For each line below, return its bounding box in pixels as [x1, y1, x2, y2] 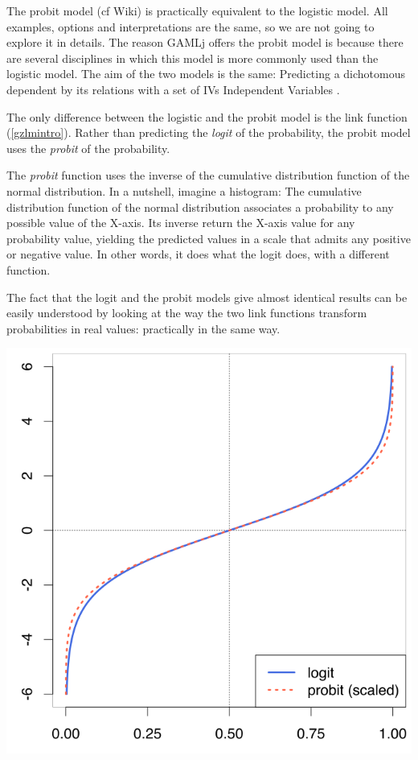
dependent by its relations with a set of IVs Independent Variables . [6, 81, 340, 97]
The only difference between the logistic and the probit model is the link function [6, 108, 408, 125]
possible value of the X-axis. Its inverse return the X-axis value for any [6, 214, 355, 231]
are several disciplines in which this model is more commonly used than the [6, 49, 379, 66]
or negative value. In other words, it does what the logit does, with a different [6, 246, 390, 262]
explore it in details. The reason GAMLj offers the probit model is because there [6, 34, 404, 51]
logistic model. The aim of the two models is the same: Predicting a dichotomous [6, 65, 406, 82]
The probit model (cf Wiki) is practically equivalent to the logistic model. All [6, 2, 388, 19]
